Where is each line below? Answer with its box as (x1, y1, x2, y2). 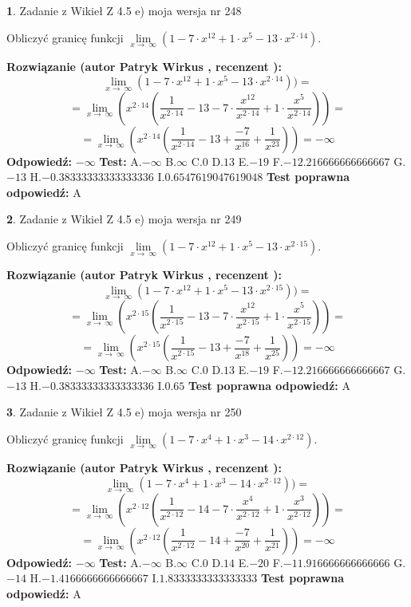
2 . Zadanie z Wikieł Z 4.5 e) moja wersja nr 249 (6, 211, 242, 227)
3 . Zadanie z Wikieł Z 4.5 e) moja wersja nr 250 (6, 404, 242, 420)
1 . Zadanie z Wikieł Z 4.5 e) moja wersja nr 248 (6, 2, 242, 18)
